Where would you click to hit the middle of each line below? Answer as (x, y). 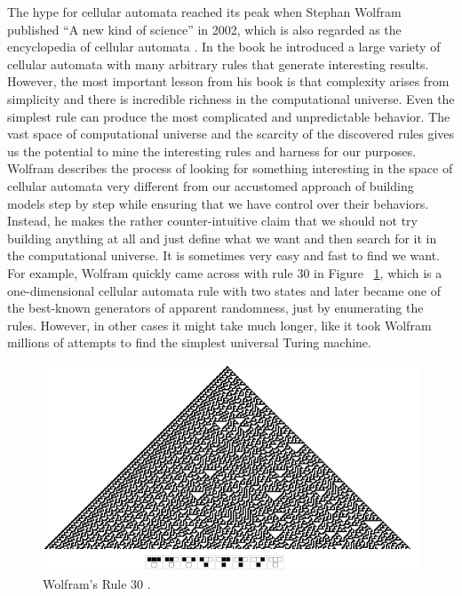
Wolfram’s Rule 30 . (97, 584)
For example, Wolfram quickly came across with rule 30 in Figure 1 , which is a (225, 272)
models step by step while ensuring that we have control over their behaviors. (218, 203)
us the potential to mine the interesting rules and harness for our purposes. (212, 151)
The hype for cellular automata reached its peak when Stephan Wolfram (204, 12)
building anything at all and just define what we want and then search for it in (222, 238)
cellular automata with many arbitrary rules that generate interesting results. (218, 64)
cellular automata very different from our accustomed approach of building (211, 185)
